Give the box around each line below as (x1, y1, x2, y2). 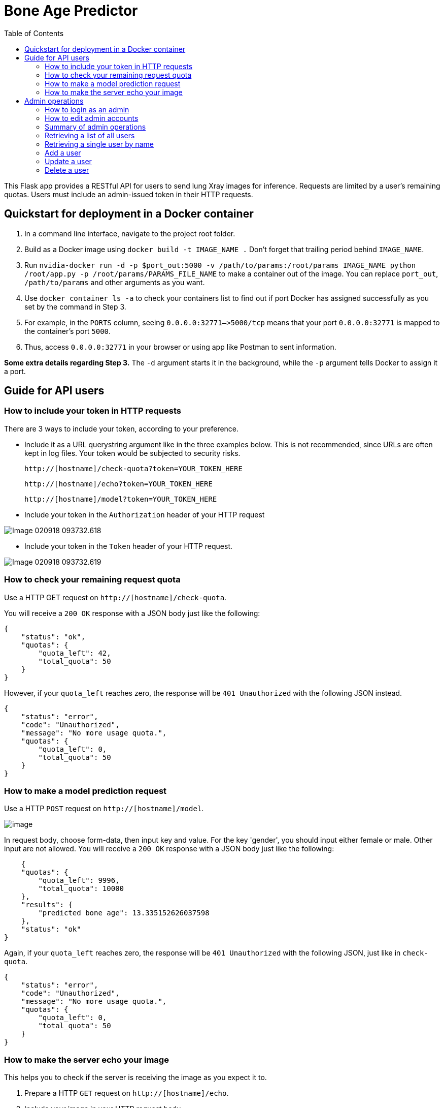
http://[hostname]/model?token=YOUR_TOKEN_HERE (24, 495, 217, 503)
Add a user (45, 148, 81, 157)
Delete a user (45, 165, 89, 174)
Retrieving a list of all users (45, 131, 135, 140)
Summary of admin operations (45, 122, 146, 131)
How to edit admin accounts (45, 113, 139, 122)
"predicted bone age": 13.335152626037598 (38, 909, 210, 917)
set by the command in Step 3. (24, 302, 126, 311)
